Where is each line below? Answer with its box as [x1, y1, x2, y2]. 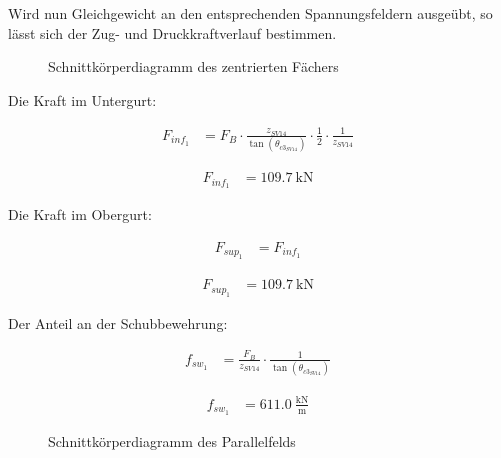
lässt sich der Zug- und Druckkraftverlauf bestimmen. [8, 22, 337, 43]
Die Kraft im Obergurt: [8, 204, 152, 225]
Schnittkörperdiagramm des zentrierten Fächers [48, 56, 339, 77]
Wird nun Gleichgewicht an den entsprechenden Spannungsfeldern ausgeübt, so [8, 3, 493, 23]
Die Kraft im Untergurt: [8, 89, 157, 110]
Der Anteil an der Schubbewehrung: [8, 312, 228, 333]
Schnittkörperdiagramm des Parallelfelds [48, 430, 296, 451]
